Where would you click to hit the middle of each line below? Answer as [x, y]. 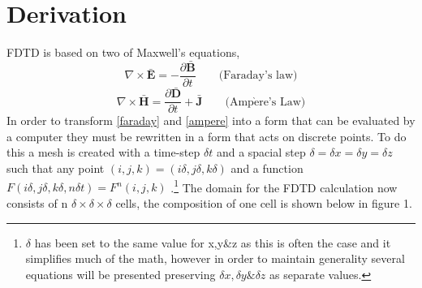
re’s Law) [282, 102]
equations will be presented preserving [121, 274]
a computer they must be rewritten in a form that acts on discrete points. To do [207, 136]
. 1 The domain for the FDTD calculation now [284, 186]
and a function [267, 168]
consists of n [37, 202]
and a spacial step [261, 152]
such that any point [56, 168]
